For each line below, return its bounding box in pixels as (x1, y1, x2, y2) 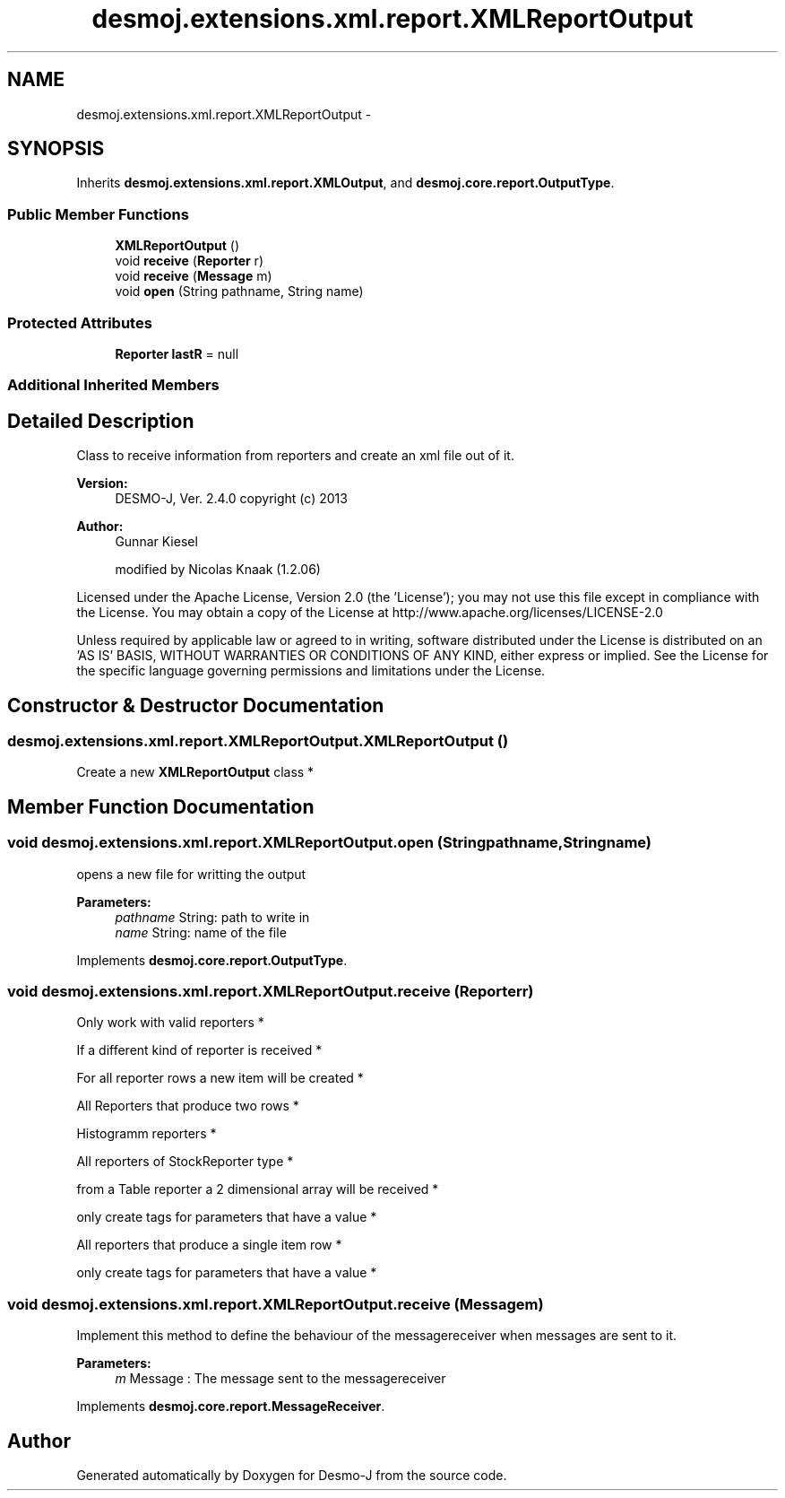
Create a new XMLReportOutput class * (76, 764, 315, 780)
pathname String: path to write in (115, 909, 310, 925)
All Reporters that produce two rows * (76, 1098, 299, 1114)
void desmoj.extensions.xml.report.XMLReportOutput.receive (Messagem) (7, 1294, 544, 1313)
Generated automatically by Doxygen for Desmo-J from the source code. (76, 1467, 507, 1483)
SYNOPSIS (7, 137, 105, 161)
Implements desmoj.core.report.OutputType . (76, 952, 348, 968)
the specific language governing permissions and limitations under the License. (76, 663, 546, 679)
